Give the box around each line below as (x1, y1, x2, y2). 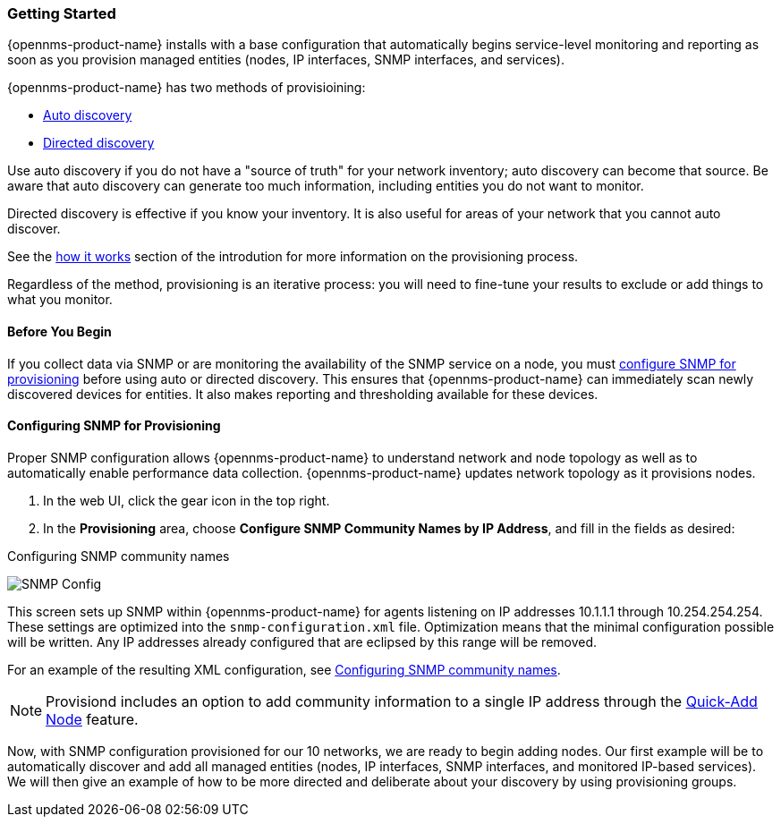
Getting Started (7, 4, 116, 22)
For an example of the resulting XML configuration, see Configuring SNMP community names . (7, 661, 561, 677)
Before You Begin (7, 323, 112, 339)
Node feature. (46, 709, 139, 728)
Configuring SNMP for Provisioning (7, 418, 221, 434)
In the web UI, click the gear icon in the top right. (43, 492, 330, 508)
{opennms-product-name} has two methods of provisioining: (7, 80, 366, 96)
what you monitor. (7, 292, 113, 308)
